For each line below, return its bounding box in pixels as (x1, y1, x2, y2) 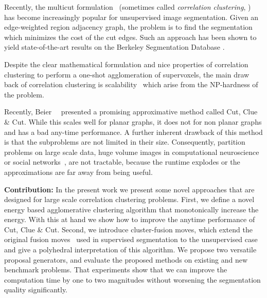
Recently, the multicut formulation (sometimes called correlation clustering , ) (4, 2, 251, 12)
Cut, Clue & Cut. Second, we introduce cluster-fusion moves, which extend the (4, 224, 253, 234)
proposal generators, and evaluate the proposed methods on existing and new (4, 254, 248, 265)
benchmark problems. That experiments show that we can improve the (4, 264, 227, 275)
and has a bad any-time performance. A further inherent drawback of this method (4, 126, 263, 137)
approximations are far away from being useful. (4, 166, 153, 177)
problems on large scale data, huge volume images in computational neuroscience (4, 146, 259, 157)
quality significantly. (4, 284, 68, 295)
